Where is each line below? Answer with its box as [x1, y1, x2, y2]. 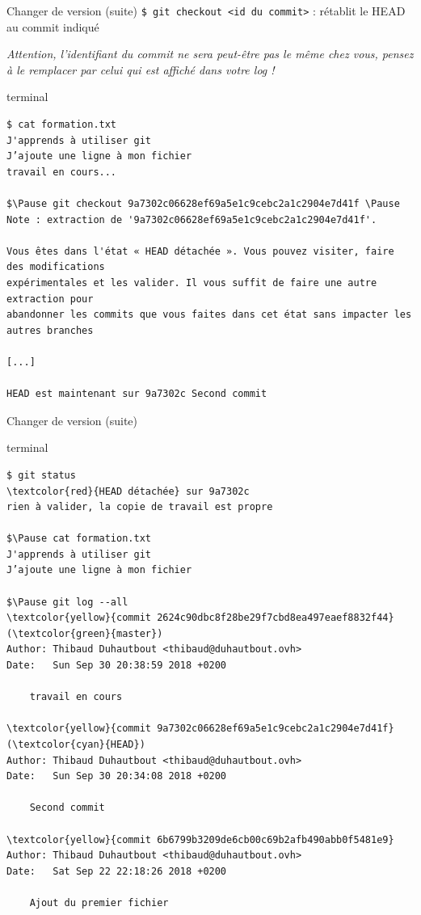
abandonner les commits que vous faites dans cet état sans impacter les [6, 309, 412, 321]
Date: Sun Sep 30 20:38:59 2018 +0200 [6, 660, 227, 672]
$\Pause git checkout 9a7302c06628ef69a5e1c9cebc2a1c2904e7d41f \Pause [6, 198, 400, 209]
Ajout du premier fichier [29, 896, 169, 909]
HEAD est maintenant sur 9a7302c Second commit [6, 388, 267, 400]
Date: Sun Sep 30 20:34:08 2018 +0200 [6, 770, 227, 782]
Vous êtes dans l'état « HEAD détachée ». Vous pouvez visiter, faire [6, 245, 394, 257]
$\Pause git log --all [6, 596, 128, 608]
